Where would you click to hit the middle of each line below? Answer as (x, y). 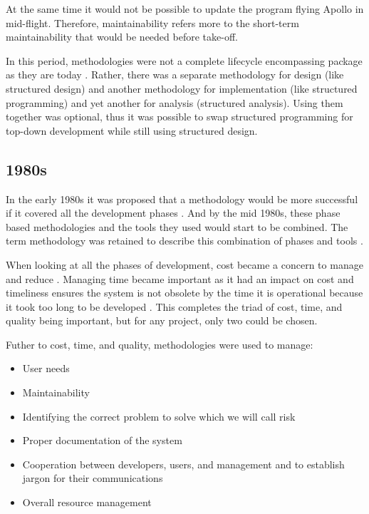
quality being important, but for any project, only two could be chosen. (162, 320)
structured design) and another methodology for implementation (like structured (182, 88)
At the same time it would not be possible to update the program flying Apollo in (185, 9)
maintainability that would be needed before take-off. (122, 37)
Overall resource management (87, 502)
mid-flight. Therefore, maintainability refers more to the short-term (152, 22)
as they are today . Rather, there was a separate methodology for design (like (175, 74)
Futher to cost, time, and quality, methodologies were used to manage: (160, 344)
